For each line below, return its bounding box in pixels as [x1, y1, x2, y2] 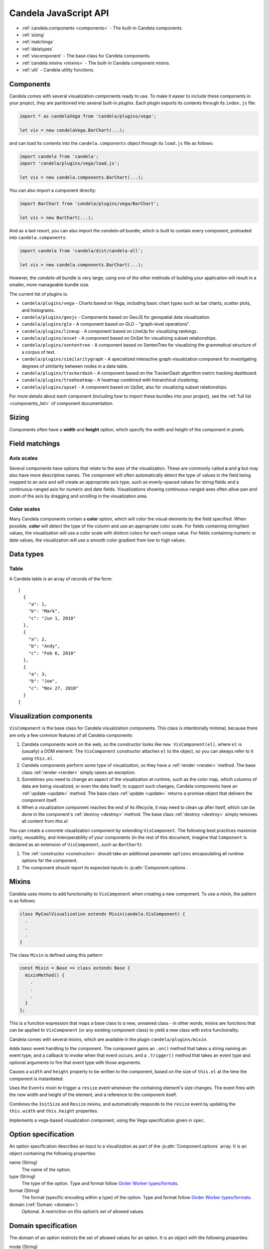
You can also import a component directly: [9, 187, 97, 193]
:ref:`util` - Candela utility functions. [21, 66, 95, 72]
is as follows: [9, 897, 36, 904]
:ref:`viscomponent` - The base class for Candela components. [21, 53, 151, 59]
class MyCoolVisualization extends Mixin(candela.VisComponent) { [19, 911, 185, 917]
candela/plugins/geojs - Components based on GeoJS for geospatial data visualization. [21, 314, 211, 320]
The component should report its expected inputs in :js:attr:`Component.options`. [21, 864, 188, 870]
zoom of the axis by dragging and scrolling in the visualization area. [9, 493, 148, 499]
